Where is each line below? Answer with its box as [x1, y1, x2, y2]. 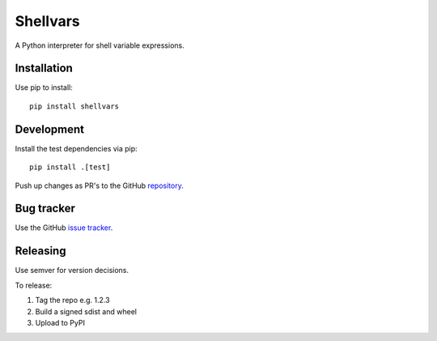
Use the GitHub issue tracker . [15, 223, 113, 232]
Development [15, 122, 85, 136]
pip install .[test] [29, 163, 111, 172]
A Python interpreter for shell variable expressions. [15, 40, 185, 50]
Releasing [15, 244, 66, 258]
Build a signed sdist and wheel [35, 306, 138, 316]
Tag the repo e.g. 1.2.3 [35, 296, 110, 305]
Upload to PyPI [35, 318, 85, 327]
